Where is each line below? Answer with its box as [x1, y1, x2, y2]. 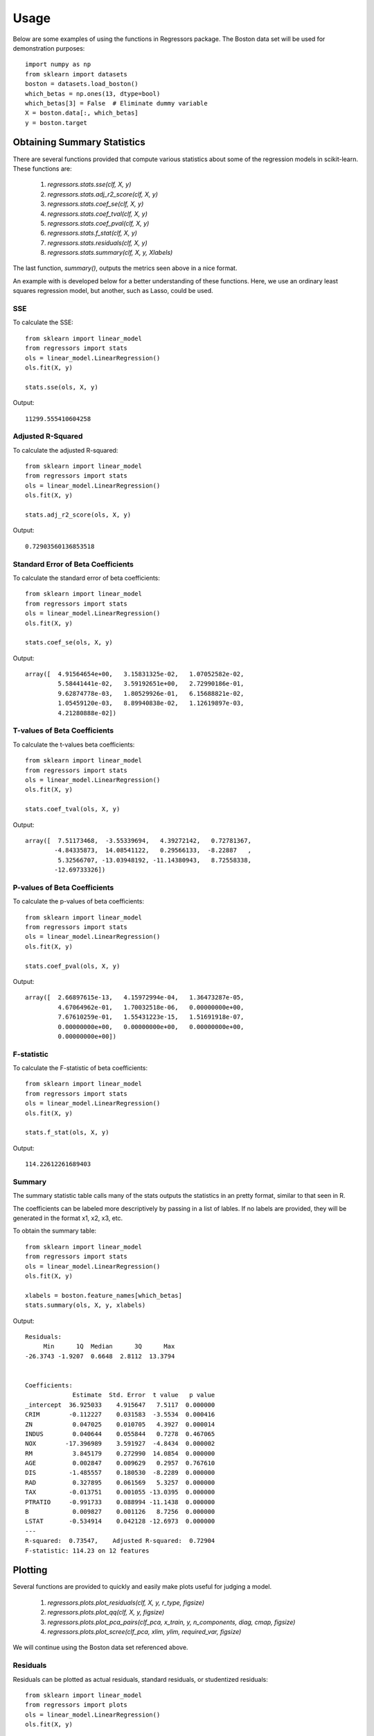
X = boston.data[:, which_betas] [25, 109, 139, 117]
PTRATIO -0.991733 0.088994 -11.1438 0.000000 [25, 1498, 215, 1506]
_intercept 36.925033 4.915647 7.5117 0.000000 [25, 1401, 215, 1409]
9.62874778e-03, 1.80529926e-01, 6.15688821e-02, [57, 690, 244, 697]
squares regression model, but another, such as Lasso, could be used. [12, 287, 214, 295]
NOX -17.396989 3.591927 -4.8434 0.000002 [25, 1439, 215, 1448]
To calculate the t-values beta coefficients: [12, 740, 135, 749]
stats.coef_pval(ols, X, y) [25, 962, 121, 970]
